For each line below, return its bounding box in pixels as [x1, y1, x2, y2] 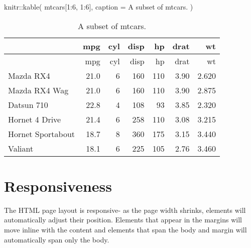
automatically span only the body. [4, 234, 109, 244]
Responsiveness [4, 175, 112, 196]
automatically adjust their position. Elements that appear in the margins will [4, 214, 242, 225]
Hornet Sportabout [8, 128, 75, 140]
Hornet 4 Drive [8, 113, 61, 125]
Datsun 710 [8, 98, 48, 110]
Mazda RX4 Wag [8, 84, 69, 96]
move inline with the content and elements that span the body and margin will [4, 224, 247, 234]
